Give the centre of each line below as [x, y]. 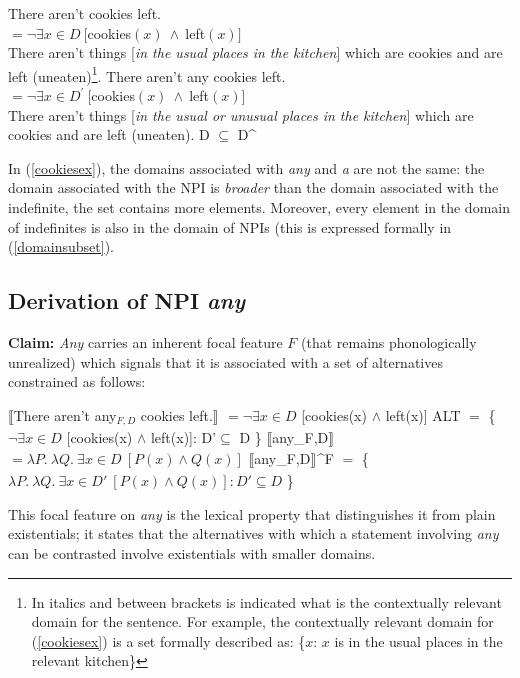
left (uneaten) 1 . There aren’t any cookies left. [147, 74]
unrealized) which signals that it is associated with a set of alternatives [225, 361]
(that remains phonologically [389, 341]
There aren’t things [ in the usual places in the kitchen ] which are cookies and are [255, 52]
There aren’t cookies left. [84, 13]
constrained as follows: [77, 381]
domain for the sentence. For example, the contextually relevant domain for [262, 621]
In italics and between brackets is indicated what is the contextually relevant [266, 601]
